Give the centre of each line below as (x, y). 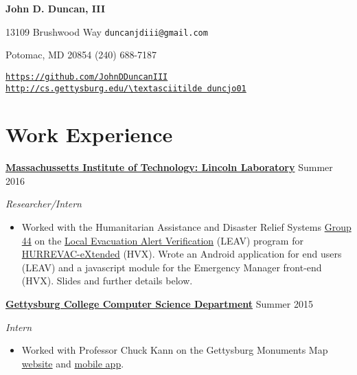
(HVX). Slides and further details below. (107, 281)
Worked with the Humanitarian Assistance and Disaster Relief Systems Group (186, 227)
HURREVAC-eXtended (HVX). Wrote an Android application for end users (182, 254)
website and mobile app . (73, 363)
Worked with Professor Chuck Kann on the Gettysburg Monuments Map (175, 350)
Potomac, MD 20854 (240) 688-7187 (81, 55)
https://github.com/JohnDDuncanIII (87, 77)
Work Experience (89, 134)
